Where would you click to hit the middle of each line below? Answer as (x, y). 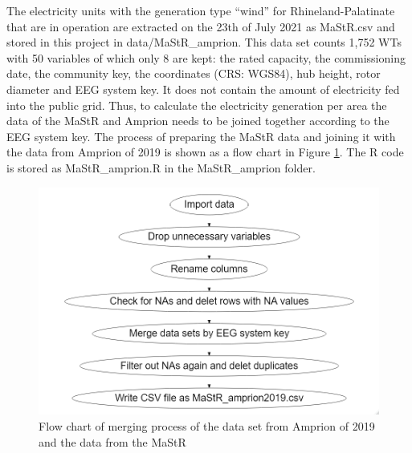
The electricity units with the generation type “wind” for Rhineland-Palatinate (201, 10)
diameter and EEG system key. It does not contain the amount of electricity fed (203, 89)
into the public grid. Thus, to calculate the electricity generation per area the (197, 105)
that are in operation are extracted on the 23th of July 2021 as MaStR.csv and (201, 26)
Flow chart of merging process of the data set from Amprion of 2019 (207, 426)
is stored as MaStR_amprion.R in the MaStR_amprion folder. (161, 167)
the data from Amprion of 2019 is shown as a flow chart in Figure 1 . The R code (205, 152)
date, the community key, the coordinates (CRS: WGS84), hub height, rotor (194, 73)
